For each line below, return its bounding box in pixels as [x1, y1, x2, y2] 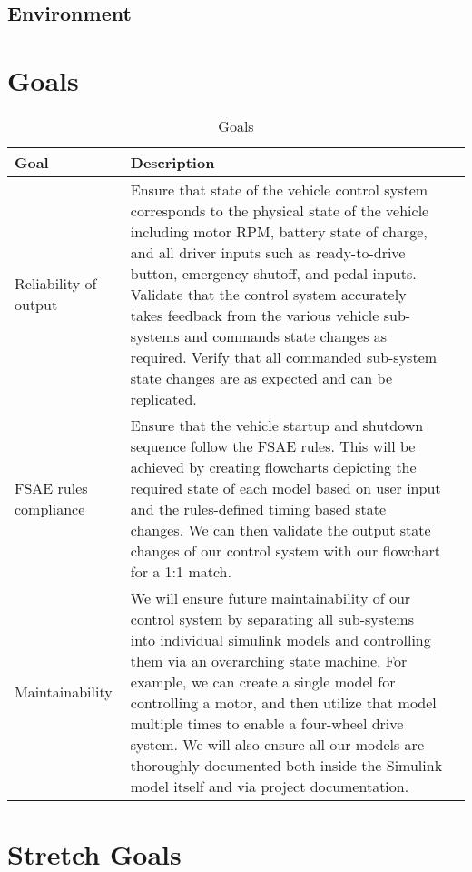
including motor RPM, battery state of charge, [130, 220, 428, 242]
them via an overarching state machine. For [130, 649, 408, 671]
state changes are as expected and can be [130, 366, 393, 388]
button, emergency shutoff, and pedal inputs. [130, 262, 417, 284]
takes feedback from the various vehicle [130, 304, 379, 326]
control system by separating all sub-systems [130, 607, 415, 629]
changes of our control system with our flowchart [130, 539, 441, 561]
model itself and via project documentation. [130, 775, 409, 797]
